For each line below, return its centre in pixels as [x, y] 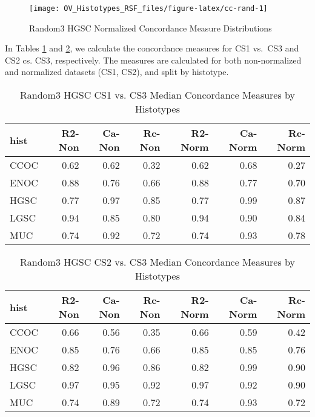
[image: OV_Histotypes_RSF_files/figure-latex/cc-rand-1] [148, 8]
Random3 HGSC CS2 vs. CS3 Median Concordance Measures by [157, 262]
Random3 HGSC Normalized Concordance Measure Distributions [151, 28]
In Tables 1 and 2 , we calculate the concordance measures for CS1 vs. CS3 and [152, 48]
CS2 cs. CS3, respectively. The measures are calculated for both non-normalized [153, 60]
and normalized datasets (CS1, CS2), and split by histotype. [117, 72]
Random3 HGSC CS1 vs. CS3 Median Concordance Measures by [157, 95]
